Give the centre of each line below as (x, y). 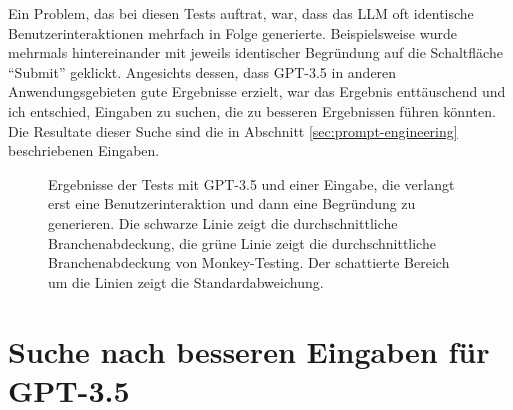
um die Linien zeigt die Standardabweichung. (186, 281)
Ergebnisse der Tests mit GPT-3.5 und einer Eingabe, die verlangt (251, 183)
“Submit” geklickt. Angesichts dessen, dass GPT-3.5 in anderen (202, 71)
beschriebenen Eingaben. (84, 150)
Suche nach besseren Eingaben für (249, 350)
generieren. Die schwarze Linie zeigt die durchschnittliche (223, 222)
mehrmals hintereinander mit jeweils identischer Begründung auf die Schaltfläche (255, 52)
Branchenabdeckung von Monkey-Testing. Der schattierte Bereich (249, 262)
